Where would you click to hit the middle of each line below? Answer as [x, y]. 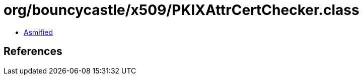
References [33, 51]
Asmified [39, 32]
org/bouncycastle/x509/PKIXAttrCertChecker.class [181, 10]
